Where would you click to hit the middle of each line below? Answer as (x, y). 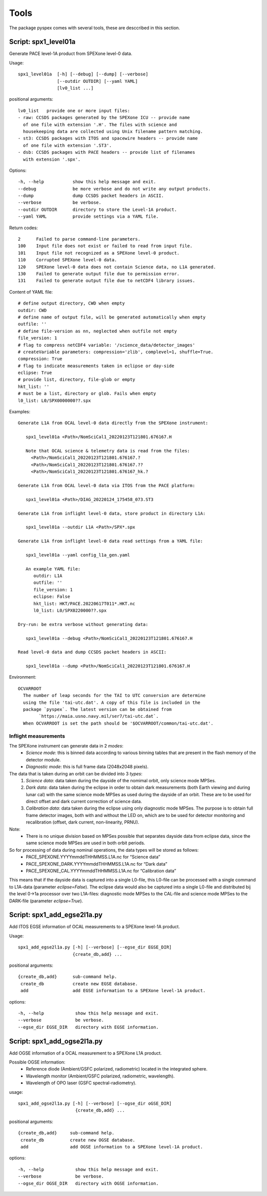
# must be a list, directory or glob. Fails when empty (87, 394)
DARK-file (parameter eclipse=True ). (46, 901)
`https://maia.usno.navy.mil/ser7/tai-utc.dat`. (99, 716)
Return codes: (23, 228)
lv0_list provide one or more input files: (74, 111)
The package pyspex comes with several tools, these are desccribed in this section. (95, 28)
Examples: (20, 412)
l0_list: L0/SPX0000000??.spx (55, 400)
